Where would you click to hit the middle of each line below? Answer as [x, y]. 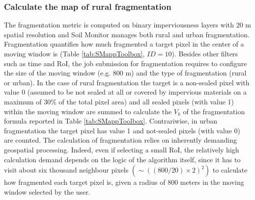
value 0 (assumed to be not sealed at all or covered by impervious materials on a [125, 92]
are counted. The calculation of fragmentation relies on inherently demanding [120, 140]
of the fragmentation [214, 111]
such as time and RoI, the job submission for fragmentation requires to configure [126, 63]
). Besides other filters [205, 53]
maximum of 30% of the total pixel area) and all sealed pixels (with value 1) [119, 101]
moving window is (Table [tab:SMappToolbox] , [74, 53]
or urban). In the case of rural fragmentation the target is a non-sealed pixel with [127, 82]
